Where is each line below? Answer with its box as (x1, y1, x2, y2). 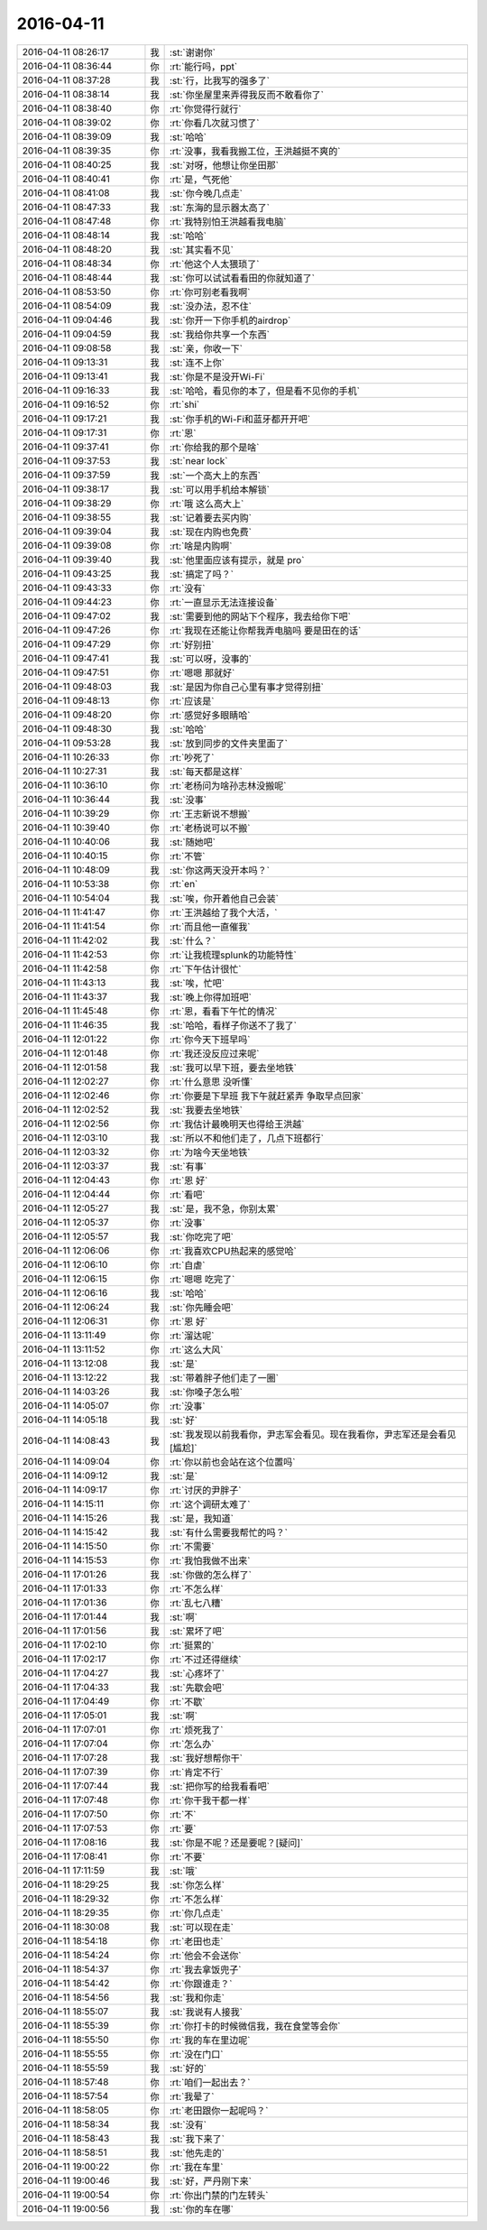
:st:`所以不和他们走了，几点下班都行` (169, 1132, 325, 1144)
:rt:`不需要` (169, 1540, 215, 1552)
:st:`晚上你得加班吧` (169, 991, 253, 1004)
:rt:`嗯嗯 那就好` (169, 666, 235, 679)
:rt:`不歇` (169, 1695, 206, 1707)
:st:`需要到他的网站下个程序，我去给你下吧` (169, 610, 352, 623)
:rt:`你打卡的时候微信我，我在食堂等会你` (169, 2020, 341, 2032)
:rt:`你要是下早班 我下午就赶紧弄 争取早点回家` (169, 1089, 364, 1102)
